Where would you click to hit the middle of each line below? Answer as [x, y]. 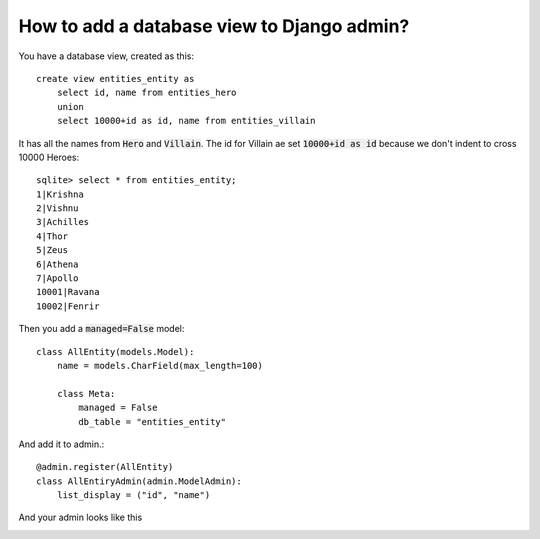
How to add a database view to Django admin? [214, 26]
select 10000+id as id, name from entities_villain [186, 121]
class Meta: [86, 393]
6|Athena [57, 264]
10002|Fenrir [68, 306]
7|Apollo [57, 278]
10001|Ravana [68, 292]
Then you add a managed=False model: [101, 329]
